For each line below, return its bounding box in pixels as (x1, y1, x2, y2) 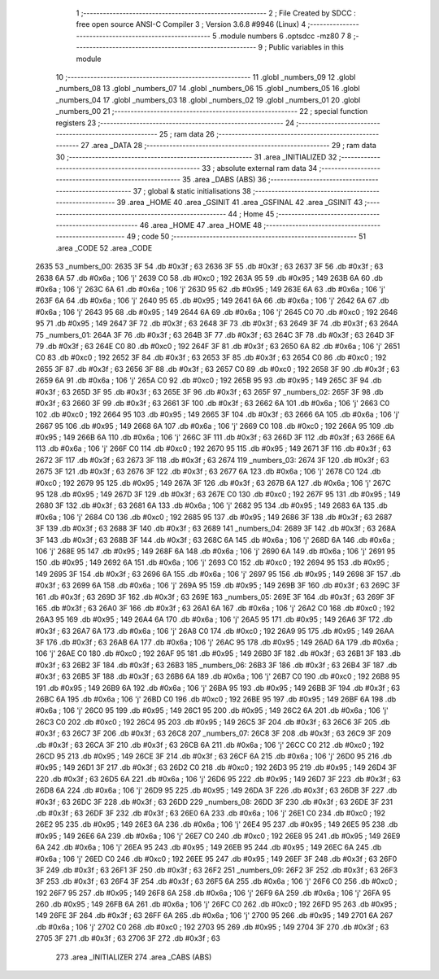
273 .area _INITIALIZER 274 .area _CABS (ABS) (55, 952, 212, 962)
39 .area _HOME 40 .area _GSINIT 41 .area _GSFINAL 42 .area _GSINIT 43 (116, 198, 363, 208)
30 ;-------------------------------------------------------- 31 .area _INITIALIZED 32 (55, 151, 337, 162)
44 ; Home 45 (228, 208, 275, 219)
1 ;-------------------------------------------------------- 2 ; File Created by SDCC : (76, 8, 357, 18)
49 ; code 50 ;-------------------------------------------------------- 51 (126, 232, 366, 242)
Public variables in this (268, 42, 345, 52)
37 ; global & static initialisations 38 (133, 186, 251, 195)
